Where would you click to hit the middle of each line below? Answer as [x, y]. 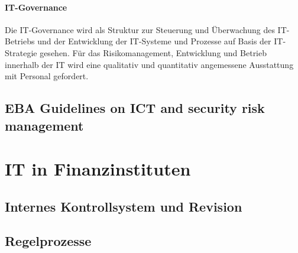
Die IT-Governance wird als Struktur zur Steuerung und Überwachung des [140, 29]
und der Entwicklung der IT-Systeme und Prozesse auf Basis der [154, 41]
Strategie [21, 52]
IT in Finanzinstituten [98, 169]
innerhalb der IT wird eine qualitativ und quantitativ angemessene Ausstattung [149, 64]
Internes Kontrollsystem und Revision [124, 206]
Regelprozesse [48, 241]
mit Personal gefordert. [47, 76]
